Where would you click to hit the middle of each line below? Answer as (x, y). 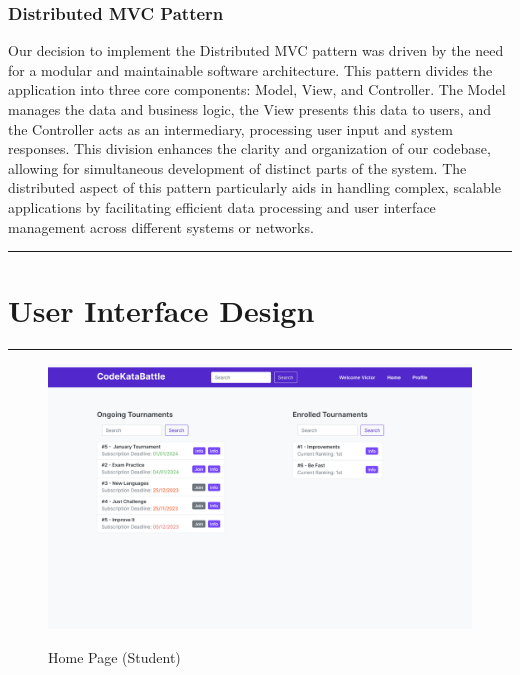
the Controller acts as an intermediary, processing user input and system (230, 128)
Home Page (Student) (114, 656)
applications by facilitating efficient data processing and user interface (222, 206)
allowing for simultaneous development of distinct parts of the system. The (237, 167)
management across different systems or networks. (161, 226)
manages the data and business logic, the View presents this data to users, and (249, 109)
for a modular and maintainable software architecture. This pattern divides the (250, 69)
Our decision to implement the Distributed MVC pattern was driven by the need (256, 50)
